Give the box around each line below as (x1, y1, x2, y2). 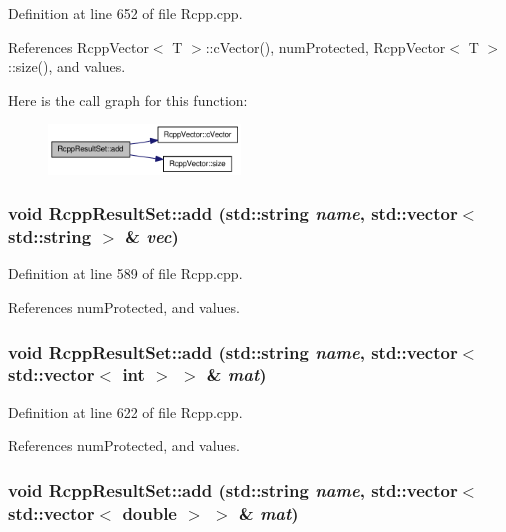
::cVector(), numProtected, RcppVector (205, 36, 446, 57)
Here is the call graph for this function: (8, 89, 248, 110)
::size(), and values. (8, 56, 126, 77)
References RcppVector (8, 36, 149, 57)
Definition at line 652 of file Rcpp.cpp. (8, 3, 243, 23)
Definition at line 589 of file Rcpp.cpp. (8, 263, 243, 284)
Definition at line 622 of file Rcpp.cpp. (8, 401, 243, 422)
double (122, 500, 177, 525)
